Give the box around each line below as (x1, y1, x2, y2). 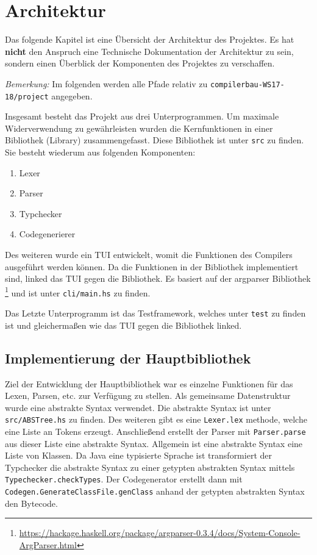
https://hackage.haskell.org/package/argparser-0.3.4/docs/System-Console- (19, 526, 301, 539)
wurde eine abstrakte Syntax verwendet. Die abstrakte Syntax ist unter (5, 401, 271, 414)
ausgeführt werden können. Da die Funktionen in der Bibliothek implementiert (5, 260, 299, 273)
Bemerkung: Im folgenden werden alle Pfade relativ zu (5, 77, 208, 90)
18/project (5, 92, 49, 101)
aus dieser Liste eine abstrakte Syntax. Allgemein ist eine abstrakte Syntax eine (5, 437, 303, 449)
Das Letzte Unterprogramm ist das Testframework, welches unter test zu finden (5, 307, 306, 320)
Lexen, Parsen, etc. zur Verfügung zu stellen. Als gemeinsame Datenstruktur (5, 389, 291, 402)
